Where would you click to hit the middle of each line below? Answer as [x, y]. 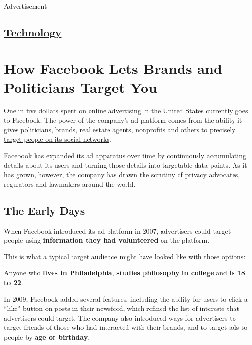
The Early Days [45, 210]
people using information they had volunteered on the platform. [107, 240]
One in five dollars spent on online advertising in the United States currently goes [126, 110]
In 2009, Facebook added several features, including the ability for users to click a [126, 299]
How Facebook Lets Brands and [113, 68]
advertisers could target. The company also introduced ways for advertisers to [120, 318]
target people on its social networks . [58, 139]
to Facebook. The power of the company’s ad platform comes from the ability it [123, 120]
